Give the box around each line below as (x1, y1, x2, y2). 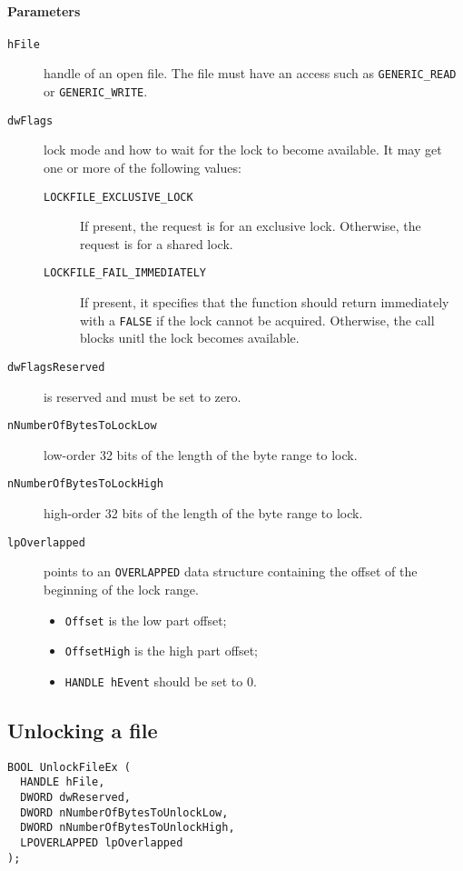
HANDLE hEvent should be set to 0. (64, 671, 257, 690)
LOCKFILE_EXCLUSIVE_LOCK (44, 190, 193, 204)
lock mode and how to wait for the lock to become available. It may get (44, 140, 442, 159)
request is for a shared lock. (80, 234, 233, 253)
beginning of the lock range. (44, 580, 199, 599)
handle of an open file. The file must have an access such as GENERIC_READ (44, 64, 457, 83)
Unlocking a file (7, 716, 158, 744)
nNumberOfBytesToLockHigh (7, 477, 163, 491)
